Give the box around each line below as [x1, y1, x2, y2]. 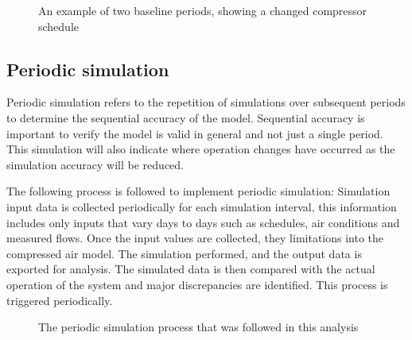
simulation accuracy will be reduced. [6, 156, 184, 172]
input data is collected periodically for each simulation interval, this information [6, 198, 397, 214]
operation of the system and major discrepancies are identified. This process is [6, 276, 388, 292]
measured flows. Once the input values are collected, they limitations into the [6, 230, 384, 246]
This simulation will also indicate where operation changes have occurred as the [6, 141, 395, 157]
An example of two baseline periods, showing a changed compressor [38, 2, 367, 18]
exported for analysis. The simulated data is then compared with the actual [6, 261, 375, 277]
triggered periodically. [6, 292, 113, 308]
